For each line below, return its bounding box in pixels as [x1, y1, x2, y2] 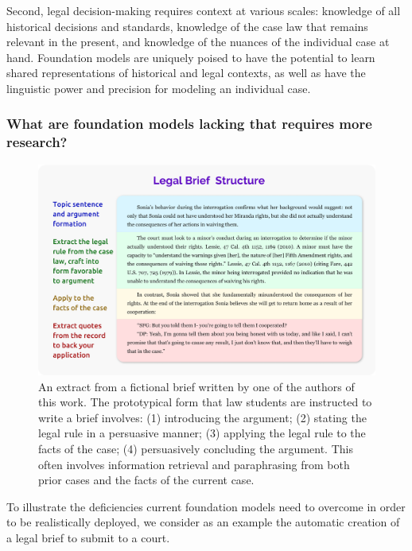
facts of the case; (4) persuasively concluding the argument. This [38, 440, 353, 457]
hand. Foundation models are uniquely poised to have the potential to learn [6, 49, 375, 65]
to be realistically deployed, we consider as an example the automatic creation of [6, 514, 400, 530]
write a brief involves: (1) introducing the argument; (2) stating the [38, 409, 367, 425]
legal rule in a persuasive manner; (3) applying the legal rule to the [38, 425, 366, 441]
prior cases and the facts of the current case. [38, 471, 255, 488]
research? [6, 132, 68, 152]
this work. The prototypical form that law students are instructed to [38, 394, 372, 410]
